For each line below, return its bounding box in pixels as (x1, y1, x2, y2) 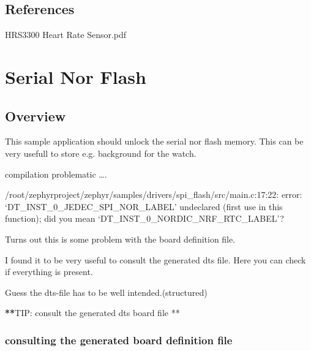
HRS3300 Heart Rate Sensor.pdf (5, 28, 127, 41)
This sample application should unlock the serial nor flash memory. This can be (5, 135, 304, 148)
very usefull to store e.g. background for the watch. (5, 146, 197, 159)
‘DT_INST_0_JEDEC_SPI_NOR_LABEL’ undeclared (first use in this (5, 200, 283, 213)
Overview (5, 106, 66, 125)
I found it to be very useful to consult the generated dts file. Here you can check (5, 253, 306, 266)
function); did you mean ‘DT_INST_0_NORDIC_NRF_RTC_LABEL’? (5, 212, 284, 225)
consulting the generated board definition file (5, 332, 233, 347)
